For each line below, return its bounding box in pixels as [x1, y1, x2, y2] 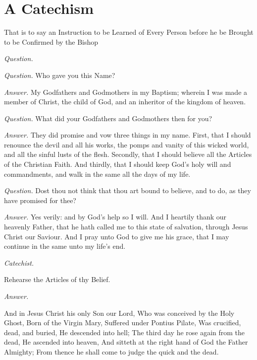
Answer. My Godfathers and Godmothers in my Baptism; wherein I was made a [4, 86, 248, 97]
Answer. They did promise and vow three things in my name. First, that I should [4, 130, 251, 140]
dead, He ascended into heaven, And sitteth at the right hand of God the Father [4, 337, 248, 347]
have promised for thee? [4, 195, 76, 205]
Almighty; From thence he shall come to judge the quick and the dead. [4, 346, 219, 357]
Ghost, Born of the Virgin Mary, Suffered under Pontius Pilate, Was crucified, [4, 317, 241, 328]
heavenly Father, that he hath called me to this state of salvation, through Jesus [4, 221, 248, 232]
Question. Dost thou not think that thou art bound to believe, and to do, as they [4, 185, 251, 196]
